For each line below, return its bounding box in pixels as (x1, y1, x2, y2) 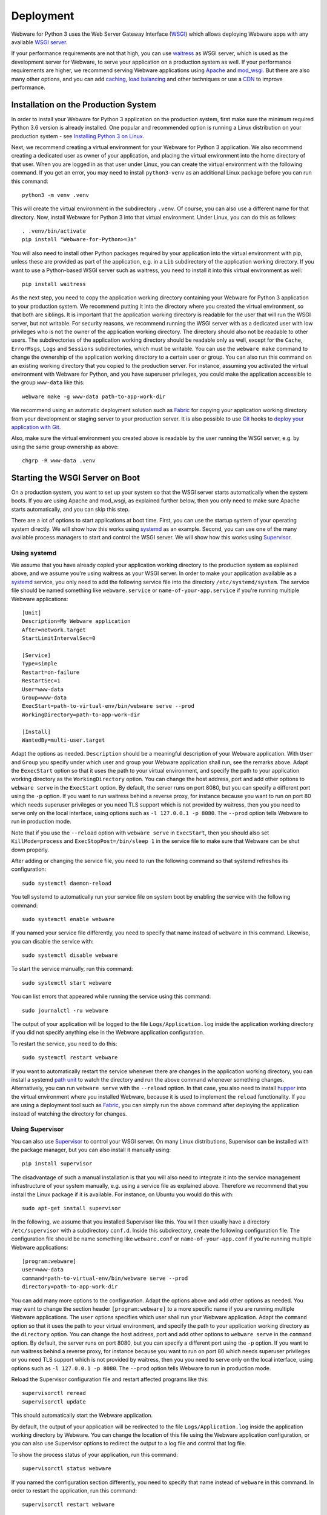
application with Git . (11, 423, 61, 430)
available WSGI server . (11, 38, 68, 45)
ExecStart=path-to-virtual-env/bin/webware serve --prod (22, 703, 195, 710)
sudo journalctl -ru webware (22, 1007, 108, 1014)
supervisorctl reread (22, 1390, 86, 1397)
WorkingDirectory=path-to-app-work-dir (22, 711, 140, 718)
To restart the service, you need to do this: (11, 1040, 117, 1047)
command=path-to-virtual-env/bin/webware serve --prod (22, 1274, 188, 1282)
